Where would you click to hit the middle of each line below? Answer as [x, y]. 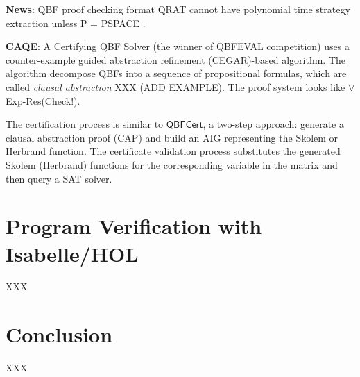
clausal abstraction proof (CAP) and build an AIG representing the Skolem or [172, 137]
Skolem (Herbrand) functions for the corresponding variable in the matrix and [172, 164]
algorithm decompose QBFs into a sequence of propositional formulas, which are [176, 73]
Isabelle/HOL [72, 253]
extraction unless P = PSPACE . [76, 23]
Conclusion [59, 334]
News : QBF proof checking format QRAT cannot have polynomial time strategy [178, 9]
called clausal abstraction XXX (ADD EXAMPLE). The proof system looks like [175, 86]
